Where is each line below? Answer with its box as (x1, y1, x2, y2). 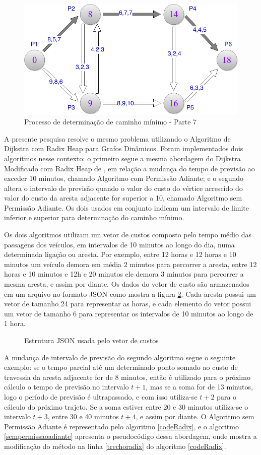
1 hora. (4, 318, 26, 329)
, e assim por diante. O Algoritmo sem (136, 411, 254, 422)
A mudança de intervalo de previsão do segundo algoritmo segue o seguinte (4, 352, 236, 362)
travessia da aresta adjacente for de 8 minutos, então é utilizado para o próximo (4, 371, 250, 382)
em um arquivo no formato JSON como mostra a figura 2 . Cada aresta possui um (4, 288, 256, 299)
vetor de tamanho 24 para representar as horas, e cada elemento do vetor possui (4, 298, 251, 309)
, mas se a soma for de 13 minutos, (146, 381, 253, 392)
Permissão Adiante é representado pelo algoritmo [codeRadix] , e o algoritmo (4, 421, 239, 431)
